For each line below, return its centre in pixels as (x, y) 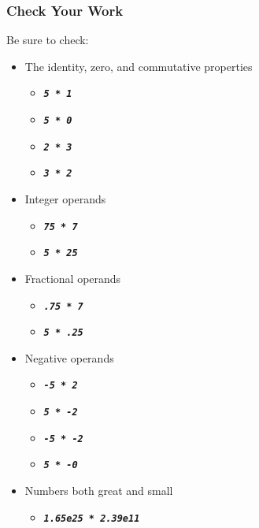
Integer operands (65, 199)
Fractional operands (73, 278)
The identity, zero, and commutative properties (139, 66)
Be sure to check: (48, 40)
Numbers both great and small (99, 491)
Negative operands (69, 357)
